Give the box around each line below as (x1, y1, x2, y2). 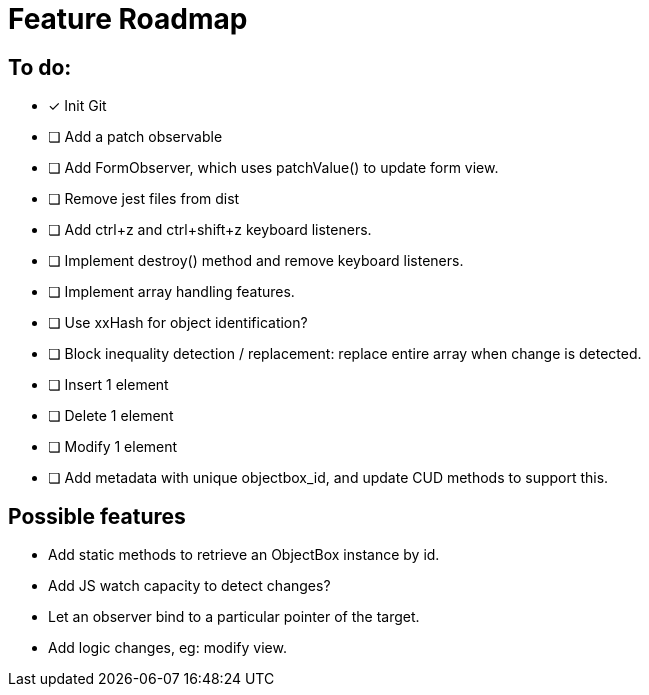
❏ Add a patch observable (48, 128, 223, 146)
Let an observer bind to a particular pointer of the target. (48, 608, 420, 626)
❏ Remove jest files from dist (48, 190, 240, 208)
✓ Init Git (48, 97, 107, 115)
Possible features (8, 503, 186, 529)
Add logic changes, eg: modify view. (48, 639, 287, 657)
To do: (8, 54, 72, 80)
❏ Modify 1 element (48, 438, 178, 456)
